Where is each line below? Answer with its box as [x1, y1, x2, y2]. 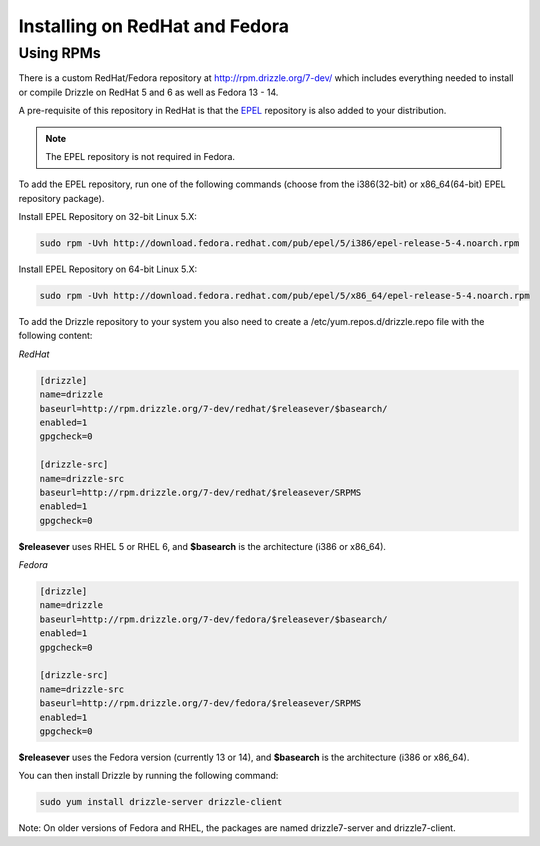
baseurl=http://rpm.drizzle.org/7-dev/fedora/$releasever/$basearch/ [39, 613, 388, 625]
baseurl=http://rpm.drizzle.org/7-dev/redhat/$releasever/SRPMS [39, 486, 362, 498]
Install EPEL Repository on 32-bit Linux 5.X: [18, 211, 197, 223]
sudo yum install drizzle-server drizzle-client [39, 796, 283, 808]
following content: [18, 330, 93, 342]
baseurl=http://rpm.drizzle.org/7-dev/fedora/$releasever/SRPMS [39, 698, 362, 709]
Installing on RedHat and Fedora [18, 15, 290, 37]
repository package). [18, 192, 105, 204]
